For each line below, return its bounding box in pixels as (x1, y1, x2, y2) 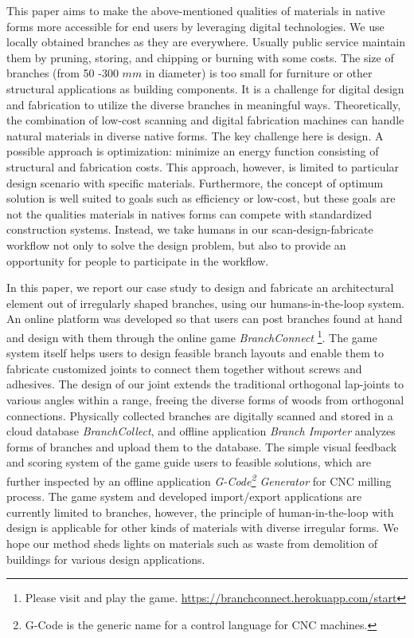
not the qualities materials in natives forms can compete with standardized (6, 205, 372, 222)
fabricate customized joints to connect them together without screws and (6, 360, 362, 376)
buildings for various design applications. (6, 550, 205, 567)
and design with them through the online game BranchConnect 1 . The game (6, 326, 377, 345)
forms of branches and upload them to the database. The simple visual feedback (6, 438, 397, 455)
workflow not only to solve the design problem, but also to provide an (6, 236, 346, 253)
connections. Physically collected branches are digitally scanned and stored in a (6, 407, 393, 423)
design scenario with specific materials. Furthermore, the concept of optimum (6, 174, 384, 191)
